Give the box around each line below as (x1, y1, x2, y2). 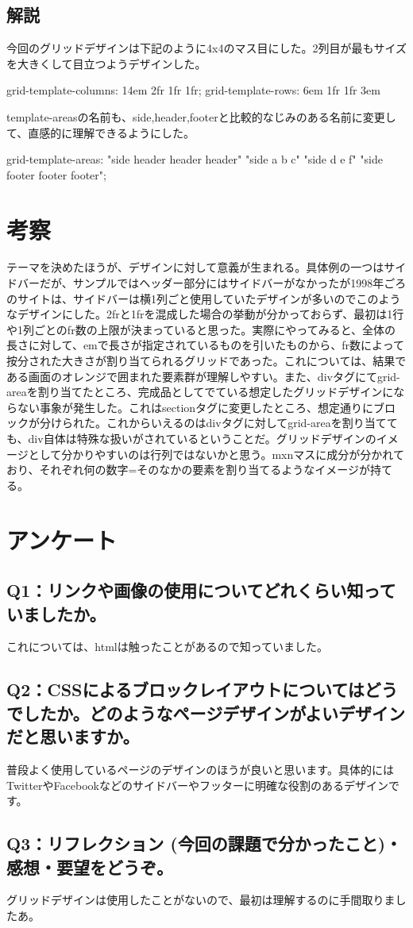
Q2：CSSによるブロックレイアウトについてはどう (6, 677, 398, 702)
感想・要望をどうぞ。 (6, 854, 173, 879)
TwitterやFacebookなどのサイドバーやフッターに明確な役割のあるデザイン (6, 776, 388, 793)
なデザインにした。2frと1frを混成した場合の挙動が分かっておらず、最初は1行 (6, 306, 404, 322)
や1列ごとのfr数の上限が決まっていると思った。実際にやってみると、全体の (6, 321, 396, 337)
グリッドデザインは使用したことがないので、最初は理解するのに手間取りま (6, 891, 396, 908)
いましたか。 (6, 601, 106, 626)
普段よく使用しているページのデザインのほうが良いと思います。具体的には (6, 760, 394, 777)
